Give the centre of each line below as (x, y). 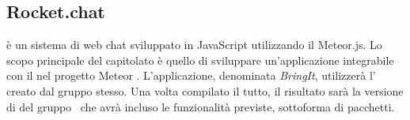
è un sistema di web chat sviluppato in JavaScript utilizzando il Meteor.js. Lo (194, 45)
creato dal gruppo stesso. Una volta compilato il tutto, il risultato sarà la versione (205, 90)
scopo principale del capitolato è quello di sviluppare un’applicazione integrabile (200, 60)
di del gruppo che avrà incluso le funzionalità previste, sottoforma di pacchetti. (201, 106)
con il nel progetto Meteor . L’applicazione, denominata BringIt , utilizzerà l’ (191, 75)
